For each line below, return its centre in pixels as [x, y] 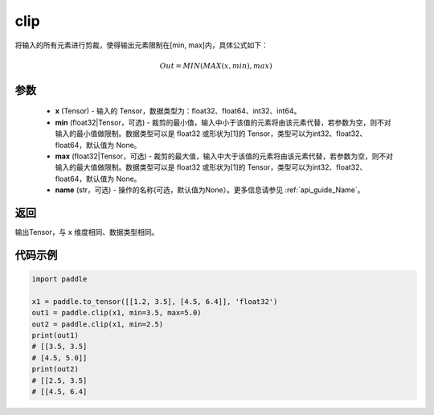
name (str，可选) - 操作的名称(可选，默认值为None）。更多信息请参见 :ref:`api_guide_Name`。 [210, 190]
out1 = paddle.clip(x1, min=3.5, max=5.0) [117, 313]
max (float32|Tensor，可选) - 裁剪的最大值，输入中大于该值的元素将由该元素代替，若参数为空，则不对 [224, 156]
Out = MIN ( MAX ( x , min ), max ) [216, 66]
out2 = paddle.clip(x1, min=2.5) [98, 324]
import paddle [59, 279]
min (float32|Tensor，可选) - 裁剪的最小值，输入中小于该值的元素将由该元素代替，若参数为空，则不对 [223, 122]
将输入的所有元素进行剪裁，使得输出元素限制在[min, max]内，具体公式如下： [141, 45]
